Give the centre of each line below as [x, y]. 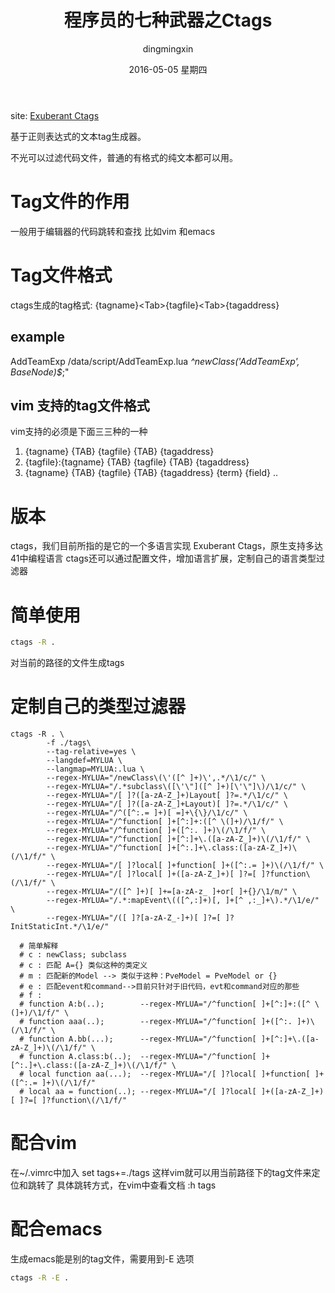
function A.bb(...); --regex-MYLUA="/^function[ [142, 1039]
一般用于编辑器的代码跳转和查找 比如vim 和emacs [113, 231]
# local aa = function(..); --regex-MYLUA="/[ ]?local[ [138, 1092]
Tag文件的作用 [70, 202]
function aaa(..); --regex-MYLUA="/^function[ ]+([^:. [160, 1022]
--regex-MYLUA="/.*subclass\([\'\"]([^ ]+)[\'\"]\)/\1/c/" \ [176, 787]
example [38, 337]
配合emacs [56, 1229]
